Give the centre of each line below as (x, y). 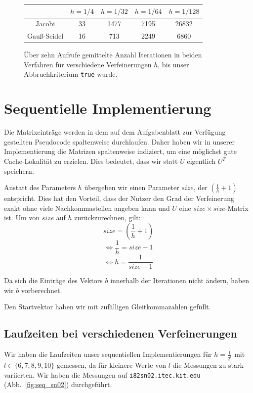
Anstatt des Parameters (40, 187)
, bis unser (173, 64)
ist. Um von (22, 218)
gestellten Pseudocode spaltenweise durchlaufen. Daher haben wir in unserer (119, 141)
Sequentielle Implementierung (108, 108)
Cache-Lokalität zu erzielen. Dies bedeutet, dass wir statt (91, 161)
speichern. (19, 171)
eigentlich (201, 161)
